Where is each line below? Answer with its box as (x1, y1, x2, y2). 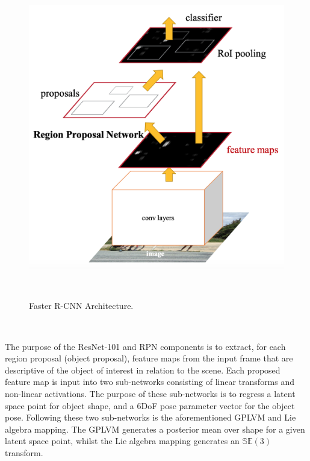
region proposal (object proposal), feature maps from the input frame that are (5, 352, 293, 364)
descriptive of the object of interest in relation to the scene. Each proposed (5, 363, 281, 376)
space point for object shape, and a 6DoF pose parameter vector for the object (5, 399, 295, 412)
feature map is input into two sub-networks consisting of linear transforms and (5, 375, 295, 388)
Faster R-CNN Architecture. (29, 299, 134, 312)
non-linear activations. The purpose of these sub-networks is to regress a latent (5, 387, 296, 399)
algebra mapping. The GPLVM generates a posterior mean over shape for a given (5, 422, 305, 435)
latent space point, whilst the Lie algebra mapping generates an (5, 434, 240, 447)
